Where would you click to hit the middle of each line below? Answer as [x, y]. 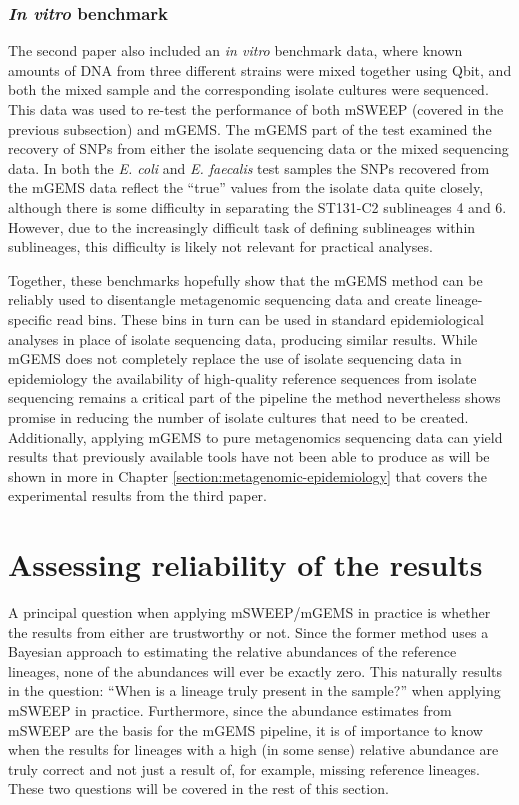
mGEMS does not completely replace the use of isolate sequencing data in [235, 358]
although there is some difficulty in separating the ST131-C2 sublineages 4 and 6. [257, 206]
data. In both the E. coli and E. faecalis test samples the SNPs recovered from [249, 167]
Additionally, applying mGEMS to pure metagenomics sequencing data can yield [255, 436]
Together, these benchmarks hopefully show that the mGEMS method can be [245, 279]
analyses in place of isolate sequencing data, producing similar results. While [243, 338]
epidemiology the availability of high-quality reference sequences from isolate [242, 377]
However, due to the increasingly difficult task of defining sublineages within [242, 226]
